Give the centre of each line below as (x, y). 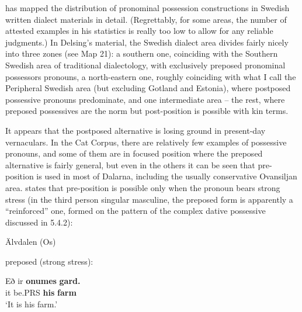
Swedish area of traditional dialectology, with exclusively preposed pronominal (145, 65)
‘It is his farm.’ (32, 304)
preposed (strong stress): (49, 261)
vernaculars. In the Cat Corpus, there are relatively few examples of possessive (146, 142)
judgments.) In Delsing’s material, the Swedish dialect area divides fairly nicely (147, 42)
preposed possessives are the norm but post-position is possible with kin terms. (147, 111)
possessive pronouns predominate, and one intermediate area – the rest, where (145, 99)
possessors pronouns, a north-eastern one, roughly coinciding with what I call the (151, 76)
